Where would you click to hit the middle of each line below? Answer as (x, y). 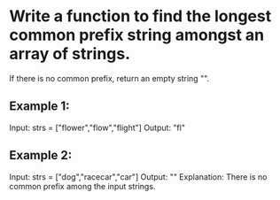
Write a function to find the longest (140, 16)
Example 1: (39, 107)
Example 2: (41, 155)
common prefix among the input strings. (82, 186)
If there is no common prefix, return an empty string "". (109, 78)
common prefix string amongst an (137, 35)
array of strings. (70, 54)
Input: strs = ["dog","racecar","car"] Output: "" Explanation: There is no (138, 177)
